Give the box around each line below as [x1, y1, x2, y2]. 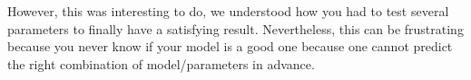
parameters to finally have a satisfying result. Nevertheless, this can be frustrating [7, 19, 464, 38]
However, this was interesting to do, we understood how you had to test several [7, 2, 449, 20]
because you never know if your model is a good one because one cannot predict [7, 37, 453, 56]
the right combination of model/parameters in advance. [7, 54, 315, 73]
